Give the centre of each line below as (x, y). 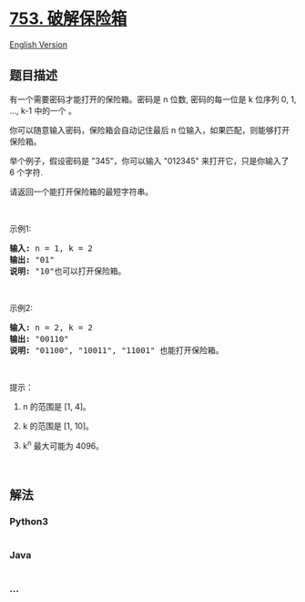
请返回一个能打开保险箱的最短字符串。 (81, 192)
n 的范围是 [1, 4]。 (56, 406)
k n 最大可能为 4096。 (63, 445)
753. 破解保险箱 (68, 19)
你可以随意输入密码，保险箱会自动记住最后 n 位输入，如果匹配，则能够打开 (150, 130)
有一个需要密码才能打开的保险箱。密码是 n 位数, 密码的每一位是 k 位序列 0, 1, (153, 99)
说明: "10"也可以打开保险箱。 (68, 271)
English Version (39, 44)
